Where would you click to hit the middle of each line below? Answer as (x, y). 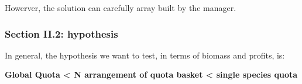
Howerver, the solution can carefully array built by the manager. (121, 8)
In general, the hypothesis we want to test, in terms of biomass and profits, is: (145, 55)
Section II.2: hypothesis (61, 33)
